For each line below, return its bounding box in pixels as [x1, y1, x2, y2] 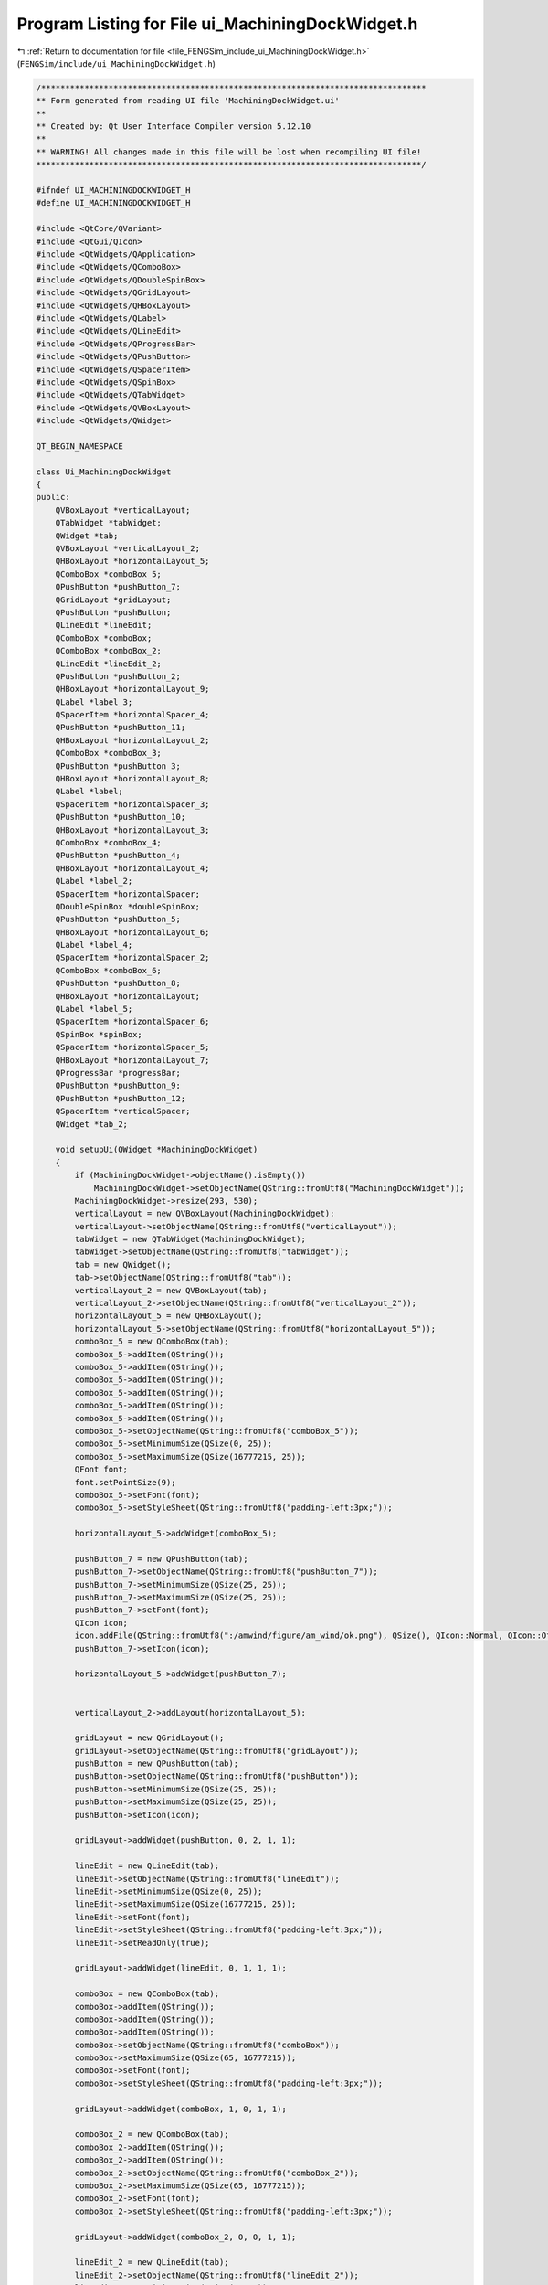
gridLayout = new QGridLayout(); [74, 1733, 225, 1743]
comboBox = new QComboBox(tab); [74, 1989, 219, 1999]
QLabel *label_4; [55, 940, 133, 951]
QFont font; [74, 1464, 128, 1475]
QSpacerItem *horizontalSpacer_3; [55, 799, 210, 809]
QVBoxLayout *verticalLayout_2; [55, 543, 201, 553]
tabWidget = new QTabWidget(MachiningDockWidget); [74, 1234, 306, 1245]
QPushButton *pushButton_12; [55, 1093, 186, 1103]
